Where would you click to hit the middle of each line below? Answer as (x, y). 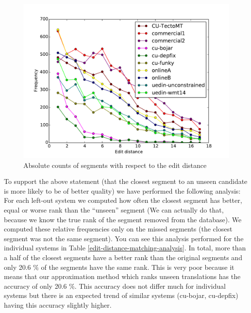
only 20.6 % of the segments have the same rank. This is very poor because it (119, 267)
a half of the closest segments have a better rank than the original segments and (123, 257)
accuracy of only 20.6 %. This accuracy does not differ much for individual (115, 286)
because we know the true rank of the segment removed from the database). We (123, 219)
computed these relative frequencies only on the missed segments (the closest (118, 229)
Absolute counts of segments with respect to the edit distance (115, 165)
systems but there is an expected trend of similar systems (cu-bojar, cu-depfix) (121, 295)
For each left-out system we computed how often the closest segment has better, (123, 200)
